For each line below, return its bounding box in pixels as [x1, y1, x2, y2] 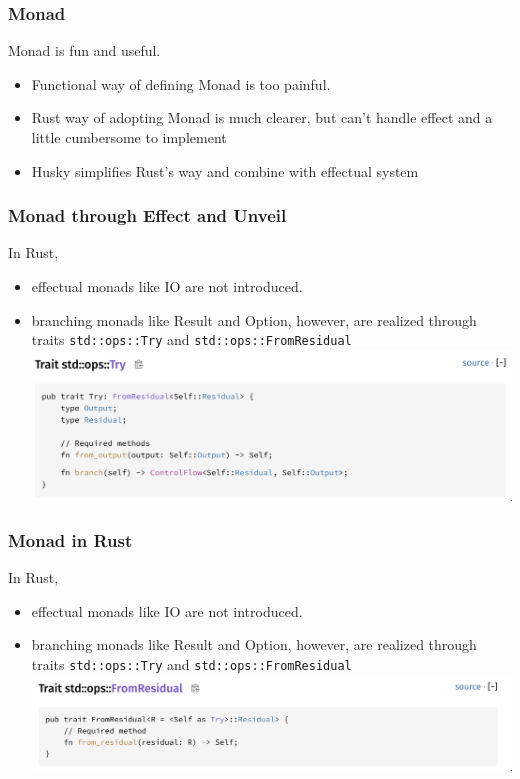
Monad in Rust [8, 527, 133, 552]
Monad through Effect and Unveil [8, 203, 287, 228]
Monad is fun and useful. [8, 40, 161, 61]
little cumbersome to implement [31, 127, 227, 147]
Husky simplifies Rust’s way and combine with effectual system [31, 160, 419, 181]
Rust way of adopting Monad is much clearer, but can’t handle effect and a [31, 107, 493, 128]
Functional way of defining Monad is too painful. [31, 73, 331, 94]
